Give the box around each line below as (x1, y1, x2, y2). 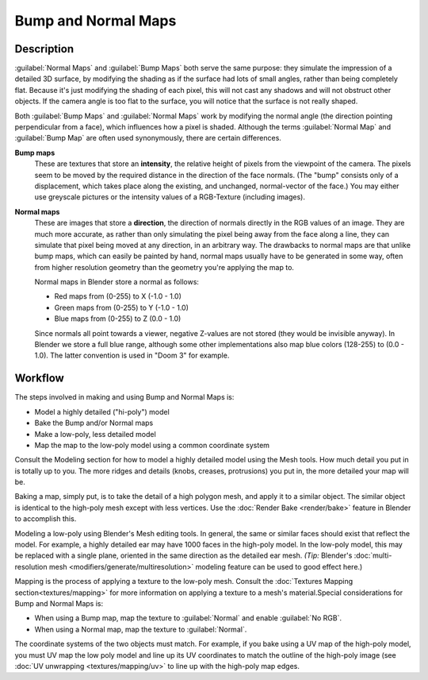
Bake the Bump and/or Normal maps (34, 418, 154, 428)
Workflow (14, 372, 65, 385)
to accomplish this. (14, 514, 77, 524)
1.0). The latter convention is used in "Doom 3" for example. (34, 350, 230, 361)
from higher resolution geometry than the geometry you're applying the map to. (34, 262, 295, 272)
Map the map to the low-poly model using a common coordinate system (34, 440, 269, 450)
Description (14, 42, 75, 56)
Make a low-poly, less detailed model (34, 429, 156, 439)
